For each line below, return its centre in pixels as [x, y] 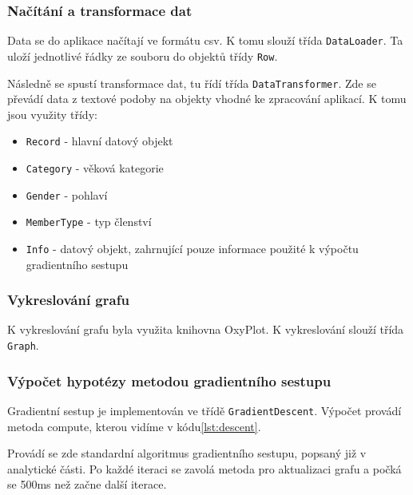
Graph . [23, 345]
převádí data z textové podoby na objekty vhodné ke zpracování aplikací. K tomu [207, 99]
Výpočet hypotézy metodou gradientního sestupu [169, 380]
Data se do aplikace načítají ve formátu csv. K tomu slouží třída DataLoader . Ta [205, 40]
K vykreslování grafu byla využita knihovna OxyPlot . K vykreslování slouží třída [206, 329]
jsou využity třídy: [52, 114]
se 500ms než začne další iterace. [87, 484]
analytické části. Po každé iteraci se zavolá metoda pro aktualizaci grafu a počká [205, 468]
